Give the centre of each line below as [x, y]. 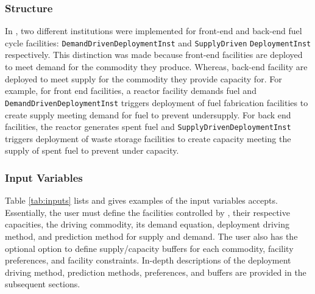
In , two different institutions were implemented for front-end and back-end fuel [154, 31]
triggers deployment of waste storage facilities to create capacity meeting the [148, 138]
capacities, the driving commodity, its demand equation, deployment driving [147, 224]
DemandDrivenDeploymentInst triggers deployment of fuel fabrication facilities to [157, 102]
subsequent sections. [43, 284]
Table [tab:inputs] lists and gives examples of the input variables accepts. [141, 200]
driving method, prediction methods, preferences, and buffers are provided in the [156, 272]
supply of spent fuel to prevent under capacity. [92, 150]
